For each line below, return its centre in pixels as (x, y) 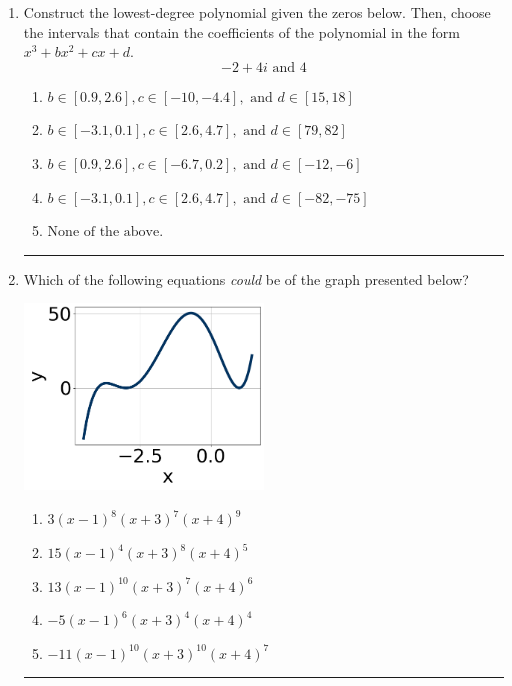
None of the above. (105, 232)
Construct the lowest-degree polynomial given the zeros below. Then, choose (257, 12)
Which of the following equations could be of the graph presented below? (246, 278)
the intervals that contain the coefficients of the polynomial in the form (241, 31)
